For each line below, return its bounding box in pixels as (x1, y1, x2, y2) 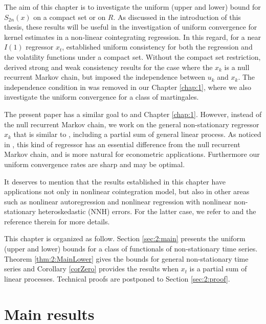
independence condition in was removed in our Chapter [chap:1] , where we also (4, 81, 251, 92)
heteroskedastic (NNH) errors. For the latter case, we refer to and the (38, 206, 256, 217)
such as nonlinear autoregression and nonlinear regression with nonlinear (4, 196, 232, 206)
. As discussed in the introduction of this (113, 11, 241, 22)
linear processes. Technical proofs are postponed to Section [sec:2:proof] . (4, 273, 230, 284)
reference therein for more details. (4, 216, 110, 226)
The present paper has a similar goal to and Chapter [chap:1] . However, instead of (4, 108, 262, 119)
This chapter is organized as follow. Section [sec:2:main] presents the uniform (4, 233, 246, 244)
